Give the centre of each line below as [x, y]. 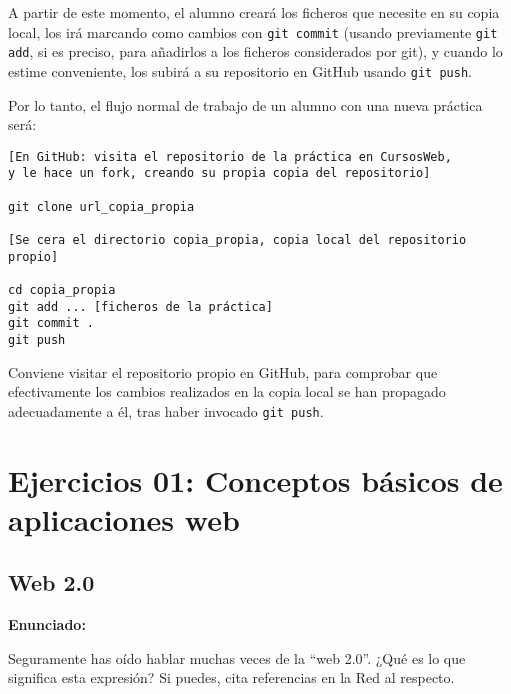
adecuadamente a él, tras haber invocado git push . [166, 410]
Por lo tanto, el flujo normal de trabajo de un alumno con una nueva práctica [245, 104]
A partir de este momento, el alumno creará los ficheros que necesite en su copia [254, 12]
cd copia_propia [62, 290]
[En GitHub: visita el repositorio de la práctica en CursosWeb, [230, 156]
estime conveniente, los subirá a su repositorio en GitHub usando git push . [240, 70]
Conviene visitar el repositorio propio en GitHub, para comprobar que [223, 371]
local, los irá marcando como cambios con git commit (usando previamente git [253, 31]
